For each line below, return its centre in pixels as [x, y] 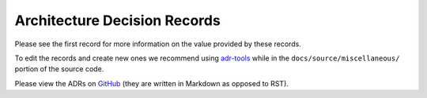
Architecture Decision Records [117, 20]
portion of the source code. [59, 69]
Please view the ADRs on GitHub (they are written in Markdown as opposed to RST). [151, 83]
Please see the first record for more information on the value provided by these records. [158, 44]
